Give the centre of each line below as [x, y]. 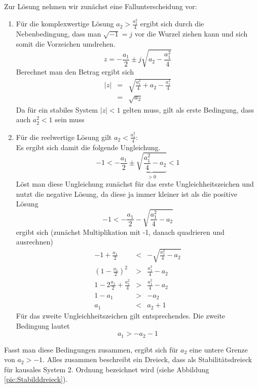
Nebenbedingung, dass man [59, 34]
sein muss [70, 119]
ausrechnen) [34, 242]
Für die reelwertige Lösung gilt [64, 137]
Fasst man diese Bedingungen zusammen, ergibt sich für [91, 349]
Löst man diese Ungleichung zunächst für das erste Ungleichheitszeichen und [135, 184]
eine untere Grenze [218, 349]
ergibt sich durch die [172, 24]
